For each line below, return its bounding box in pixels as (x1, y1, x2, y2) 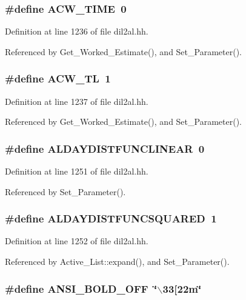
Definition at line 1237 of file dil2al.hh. (5, 95, 148, 107)
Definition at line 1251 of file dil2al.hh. (5, 165, 148, 178)
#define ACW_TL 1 (5, 71, 111, 86)
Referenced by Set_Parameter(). (5, 185, 126, 198)
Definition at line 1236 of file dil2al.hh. (5, 25, 148, 38)
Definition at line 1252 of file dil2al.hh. (5, 235, 148, 247)
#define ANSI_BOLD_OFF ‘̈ (5, 281, 158, 296)
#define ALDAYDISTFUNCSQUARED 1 (5, 211, 217, 226)
